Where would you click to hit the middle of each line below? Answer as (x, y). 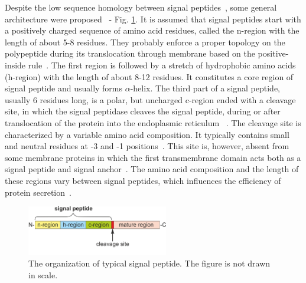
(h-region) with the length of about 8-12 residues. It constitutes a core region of (149, 76)
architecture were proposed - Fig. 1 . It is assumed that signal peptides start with (153, 19)
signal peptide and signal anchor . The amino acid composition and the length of (152, 169)
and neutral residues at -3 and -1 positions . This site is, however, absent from (147, 146)
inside (15, 65)
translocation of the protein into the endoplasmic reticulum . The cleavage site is (153, 122)
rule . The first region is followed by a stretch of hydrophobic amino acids (162, 65)
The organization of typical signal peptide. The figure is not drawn (149, 263)
